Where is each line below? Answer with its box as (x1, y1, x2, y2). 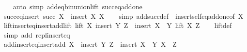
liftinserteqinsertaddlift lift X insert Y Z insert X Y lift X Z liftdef (3, 20, 232, 30)
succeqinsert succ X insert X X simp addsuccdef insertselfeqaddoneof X (3, 11, 244, 21)
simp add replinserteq (3, 29, 70, 39)
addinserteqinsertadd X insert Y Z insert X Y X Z (3, 39, 177, 49)
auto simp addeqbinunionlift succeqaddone (13, 1, 142, 11)
